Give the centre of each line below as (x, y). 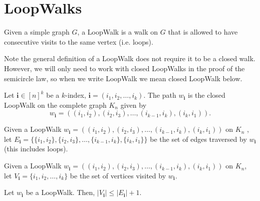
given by (134, 105)
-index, (76, 95)
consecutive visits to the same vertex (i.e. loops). (79, 41)
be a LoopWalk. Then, (60, 192)
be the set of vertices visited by (118, 175)
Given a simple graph (37, 32)
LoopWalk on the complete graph (55, 105)
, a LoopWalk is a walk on (118, 32)
